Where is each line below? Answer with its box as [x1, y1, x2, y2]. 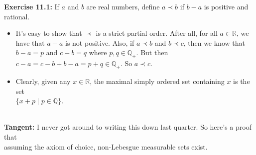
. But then [136, 47, 168, 58]
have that [15, 37, 45, 48]
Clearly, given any [15, 76, 71, 86]
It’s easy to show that [15, 28, 82, 38]
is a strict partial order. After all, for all [96, 28, 218, 38]
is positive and [204, 1, 249, 11]
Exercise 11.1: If [4, 1, 59, 11]
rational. [4, 11, 30, 21]
